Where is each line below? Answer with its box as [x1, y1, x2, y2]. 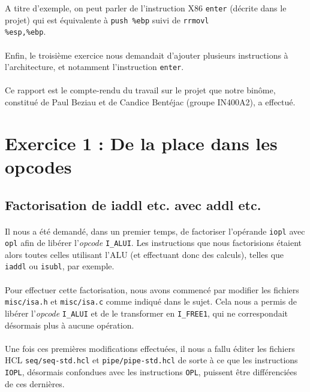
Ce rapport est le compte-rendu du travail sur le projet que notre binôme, [5, 84, 276, 96]
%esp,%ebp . [5, 25, 46, 38]
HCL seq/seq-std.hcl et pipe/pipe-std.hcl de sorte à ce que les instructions [5, 354, 298, 366]
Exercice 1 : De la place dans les [5, 130, 278, 155]
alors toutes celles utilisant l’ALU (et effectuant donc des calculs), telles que [5, 248, 284, 260]
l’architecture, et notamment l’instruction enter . [5, 60, 184, 73]
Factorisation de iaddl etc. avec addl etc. [5, 195, 261, 214]
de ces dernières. [5, 377, 65, 390]
